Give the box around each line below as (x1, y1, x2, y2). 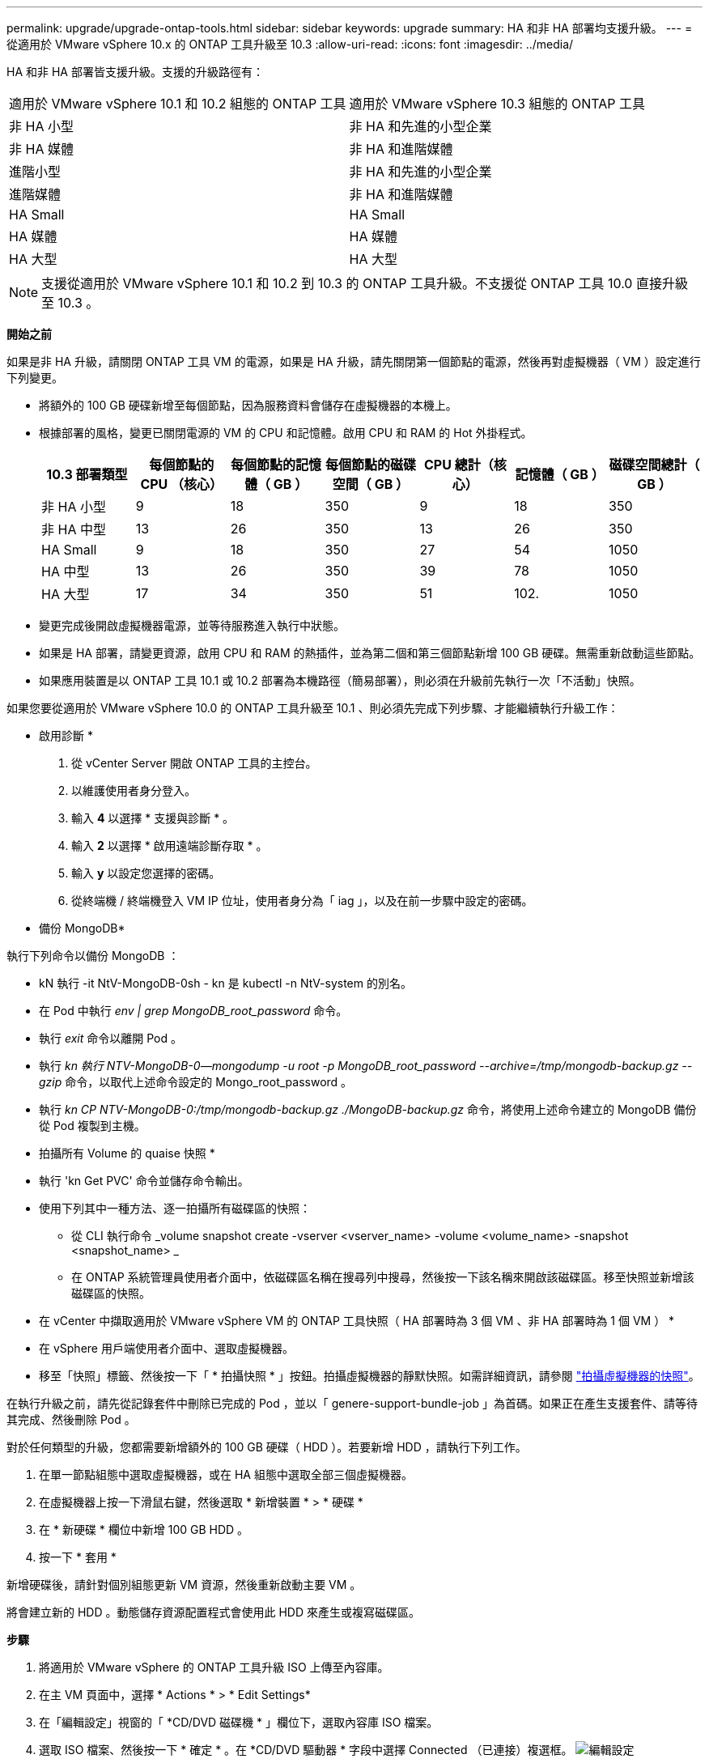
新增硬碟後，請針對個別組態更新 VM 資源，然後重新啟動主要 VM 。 (6, 1578, 362, 1591)
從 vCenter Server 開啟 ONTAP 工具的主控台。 (71, 756, 317, 770)
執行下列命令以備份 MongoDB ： (6, 949, 180, 962)
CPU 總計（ (423, 457, 494, 473)
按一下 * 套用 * (39, 1550, 117, 1564)
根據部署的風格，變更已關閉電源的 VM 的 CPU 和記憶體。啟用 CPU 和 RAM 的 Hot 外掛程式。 (39, 426, 533, 440)
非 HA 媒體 (9, 141, 74, 157)
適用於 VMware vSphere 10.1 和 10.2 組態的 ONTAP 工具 (9, 96, 346, 112)
